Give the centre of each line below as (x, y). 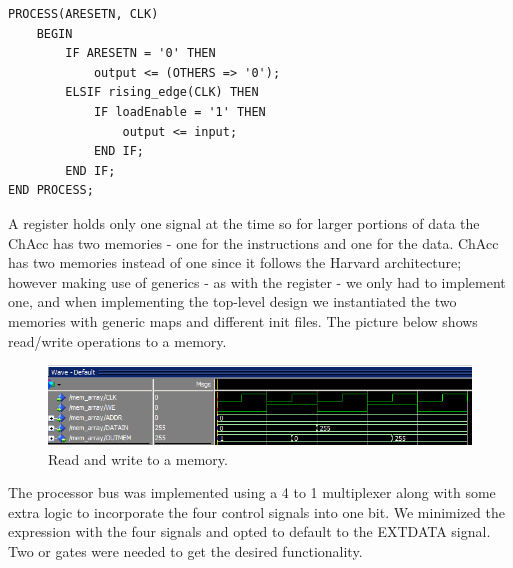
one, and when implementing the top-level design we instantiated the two (232, 301)
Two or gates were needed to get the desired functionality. (185, 551)
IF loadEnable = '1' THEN (179, 111)
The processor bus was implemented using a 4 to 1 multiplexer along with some (252, 492)
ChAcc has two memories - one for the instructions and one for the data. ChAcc (253, 242)
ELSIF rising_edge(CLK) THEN (162, 92)
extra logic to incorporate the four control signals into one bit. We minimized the (256, 511)
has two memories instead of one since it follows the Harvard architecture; (235, 262)
